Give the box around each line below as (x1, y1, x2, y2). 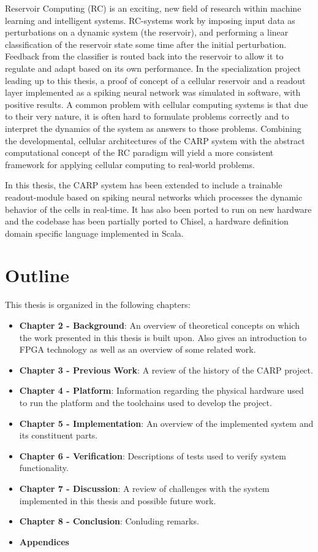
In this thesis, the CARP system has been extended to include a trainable (5, 178, 282, 191)
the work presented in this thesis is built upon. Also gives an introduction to (19, 331, 307, 343)
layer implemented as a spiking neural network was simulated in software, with (5, 86, 301, 99)
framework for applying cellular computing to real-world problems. (5, 158, 255, 171)
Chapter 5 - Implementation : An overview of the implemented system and (19, 416, 314, 429)
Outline (5, 263, 70, 288)
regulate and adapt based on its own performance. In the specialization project (5, 61, 301, 74)
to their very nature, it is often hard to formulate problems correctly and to (5, 110, 289, 123)
